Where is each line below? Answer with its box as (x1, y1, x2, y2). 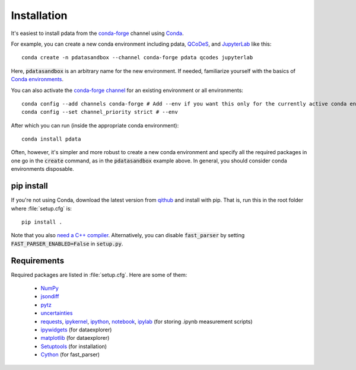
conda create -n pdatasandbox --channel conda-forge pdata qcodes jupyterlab (21, 54, 253, 61)
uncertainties (40, 310, 73, 317)
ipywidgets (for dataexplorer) (40, 326, 112, 333)
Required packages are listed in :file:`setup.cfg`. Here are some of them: (11, 271, 187, 278)
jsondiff (40, 293, 59, 300)
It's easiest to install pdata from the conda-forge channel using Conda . (11, 30, 184, 37)
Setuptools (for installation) (40, 343, 107, 350)
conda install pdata (21, 136, 81, 142)
